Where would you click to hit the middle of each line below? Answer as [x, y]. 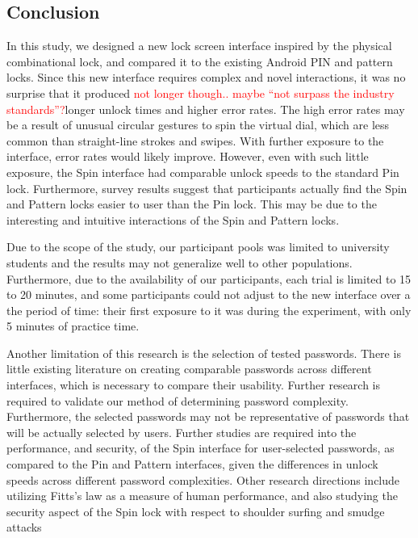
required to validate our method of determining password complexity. [178, 400]
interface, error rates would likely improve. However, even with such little [188, 156]
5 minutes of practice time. [73, 326]
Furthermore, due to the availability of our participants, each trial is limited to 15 [209, 278]
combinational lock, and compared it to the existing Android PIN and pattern [200, 61]
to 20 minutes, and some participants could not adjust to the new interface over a [209, 294]
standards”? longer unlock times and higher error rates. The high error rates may [206, 109]
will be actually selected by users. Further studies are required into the [182, 432]
